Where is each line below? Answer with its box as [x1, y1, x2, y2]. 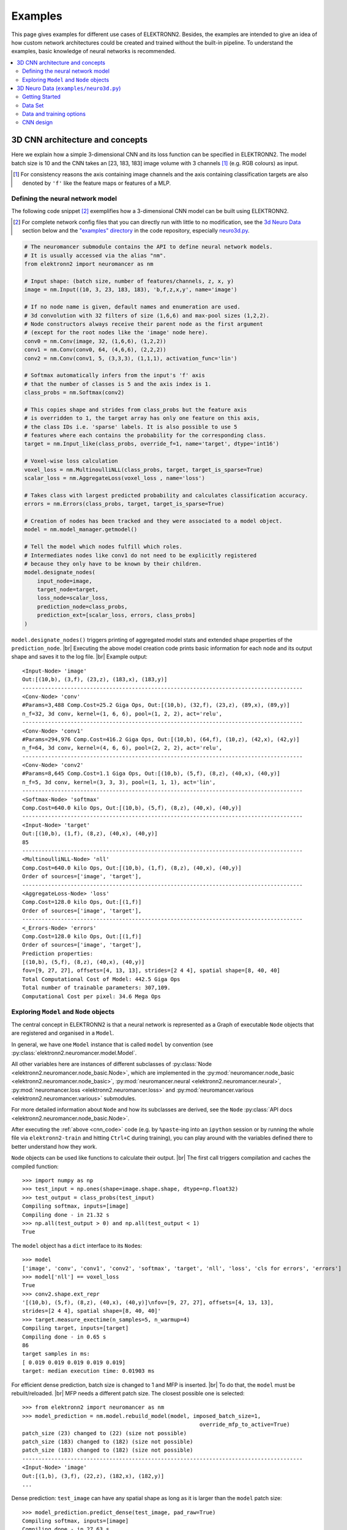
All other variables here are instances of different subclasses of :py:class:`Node [11, 1061, 212, 1068]
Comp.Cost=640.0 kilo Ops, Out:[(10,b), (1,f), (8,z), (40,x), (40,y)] [22, 864, 242, 871]
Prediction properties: [22, 950, 94, 957]
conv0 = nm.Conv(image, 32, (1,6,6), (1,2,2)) [24, 337, 166, 345]
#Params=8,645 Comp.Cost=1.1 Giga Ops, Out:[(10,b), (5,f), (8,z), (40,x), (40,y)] [22, 770, 281, 777]
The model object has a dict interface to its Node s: [11, 1242, 143, 1249]
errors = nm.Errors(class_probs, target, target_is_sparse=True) [24, 501, 225, 507]
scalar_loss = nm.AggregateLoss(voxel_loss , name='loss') [24, 474, 205, 482]
